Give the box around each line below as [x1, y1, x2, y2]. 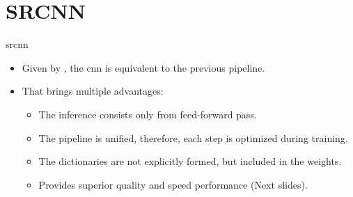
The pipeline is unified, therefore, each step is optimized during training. [38, 130, 348, 145]
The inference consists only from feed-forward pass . [38, 107, 257, 121]
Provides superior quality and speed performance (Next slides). [38, 177, 308, 191]
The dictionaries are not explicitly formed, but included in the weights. [38, 154, 342, 168]
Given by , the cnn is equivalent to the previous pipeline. [22, 60, 265, 74]
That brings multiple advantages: [22, 84, 164, 98]
